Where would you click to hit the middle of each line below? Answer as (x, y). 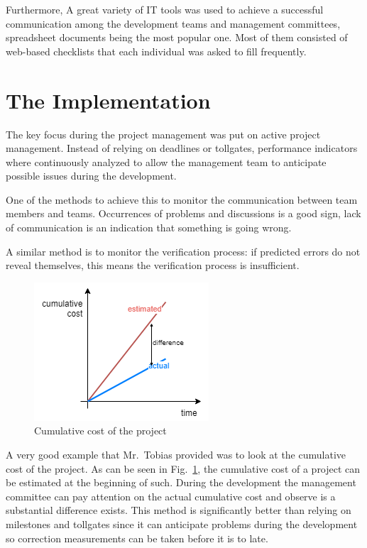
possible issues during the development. (91, 176)
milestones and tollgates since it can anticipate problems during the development (182, 524)
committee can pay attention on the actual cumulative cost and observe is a (171, 496)
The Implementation (108, 100)
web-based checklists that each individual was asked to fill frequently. (156, 51)
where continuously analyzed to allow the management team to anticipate (166, 161)
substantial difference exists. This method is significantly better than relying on (179, 510)
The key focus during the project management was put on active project (163, 134)
